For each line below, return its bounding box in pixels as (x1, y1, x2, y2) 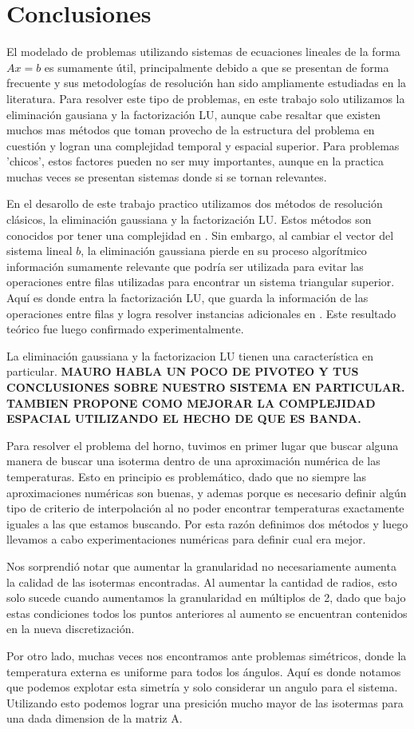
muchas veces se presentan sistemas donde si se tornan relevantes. (6, 168, 327, 185)
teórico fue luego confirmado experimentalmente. (6, 321, 244, 337)
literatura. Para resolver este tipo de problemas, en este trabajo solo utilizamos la (6, 90, 405, 106)
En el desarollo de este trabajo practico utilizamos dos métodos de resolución (6, 195, 383, 212)
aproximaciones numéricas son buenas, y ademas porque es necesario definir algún (6, 484, 407, 500)
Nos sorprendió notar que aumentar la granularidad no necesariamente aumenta (6, 557, 396, 574)
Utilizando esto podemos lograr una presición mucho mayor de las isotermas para (6, 694, 404, 711)
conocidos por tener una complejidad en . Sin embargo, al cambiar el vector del (6, 226, 394, 243)
